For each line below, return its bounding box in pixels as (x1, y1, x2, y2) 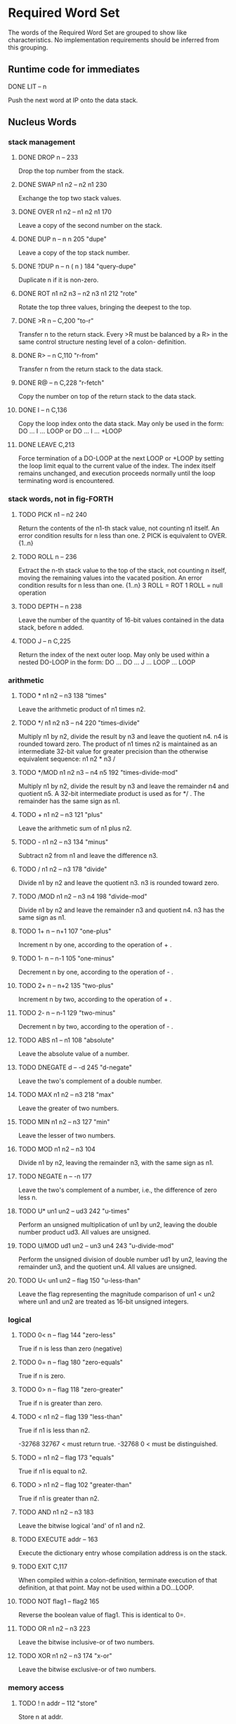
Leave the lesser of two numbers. (18, 1131, 116, 1140)
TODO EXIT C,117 (18, 1562, 67, 1571)
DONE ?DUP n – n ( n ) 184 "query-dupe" (18, 262, 136, 271)
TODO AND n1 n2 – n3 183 (18, 1508, 94, 1517)
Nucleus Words (8, 116, 77, 128)
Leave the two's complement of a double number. (18, 1077, 162, 1086)
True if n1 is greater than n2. (18, 1494, 100, 1503)
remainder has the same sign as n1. (18, 797, 120, 806)
